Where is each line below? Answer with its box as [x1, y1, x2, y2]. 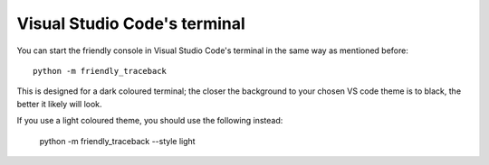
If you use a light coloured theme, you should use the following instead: [16, 115, 283, 126]
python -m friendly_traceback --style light [39, 135, 196, 146]
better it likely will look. [16, 98, 103, 109]
